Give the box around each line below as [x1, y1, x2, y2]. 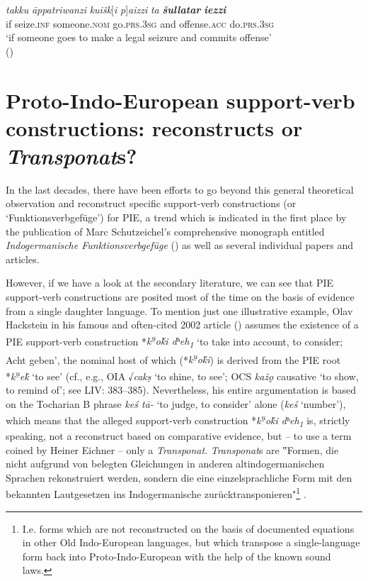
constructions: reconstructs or [6, 113, 303, 142]
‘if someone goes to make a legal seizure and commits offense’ [6, 30, 272, 45]
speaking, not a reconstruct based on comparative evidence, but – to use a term [6, 428, 352, 443]
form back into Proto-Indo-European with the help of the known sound [22, 548, 331, 563]
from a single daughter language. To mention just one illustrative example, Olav [6, 303, 353, 318]
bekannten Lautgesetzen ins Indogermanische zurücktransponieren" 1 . [6, 485, 306, 502]
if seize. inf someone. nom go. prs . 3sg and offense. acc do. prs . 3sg [6, 16, 275, 31]
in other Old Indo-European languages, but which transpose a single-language [22, 535, 360, 550]
